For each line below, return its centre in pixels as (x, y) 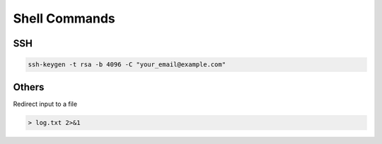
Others (29, 87)
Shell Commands (64, 18)
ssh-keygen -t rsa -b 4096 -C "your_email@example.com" (127, 65)
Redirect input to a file (45, 104)
